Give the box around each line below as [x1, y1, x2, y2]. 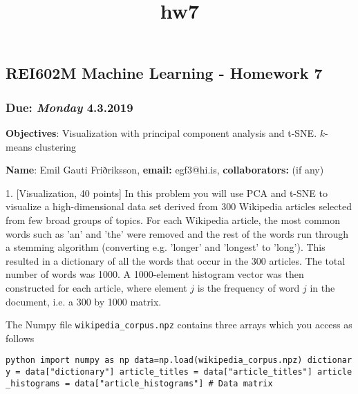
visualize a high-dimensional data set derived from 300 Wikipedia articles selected [6, 199, 352, 214]
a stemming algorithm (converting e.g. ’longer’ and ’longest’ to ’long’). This [6, 240, 326, 254]
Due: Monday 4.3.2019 [6, 98, 133, 115]
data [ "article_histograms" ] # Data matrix [75, 378, 273, 388]
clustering [35, 139, 77, 153]
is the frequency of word [197, 280, 300, 294]
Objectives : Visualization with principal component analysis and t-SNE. [6, 125, 317, 140]
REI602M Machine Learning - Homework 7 [6, 62, 323, 84]
